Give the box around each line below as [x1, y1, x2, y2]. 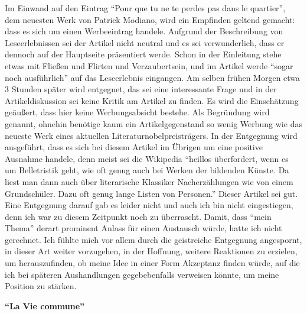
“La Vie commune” [5, 299, 85, 312]
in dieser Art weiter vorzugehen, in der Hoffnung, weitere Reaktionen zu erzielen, [5, 245, 298, 257]
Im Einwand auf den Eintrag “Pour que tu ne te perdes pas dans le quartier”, [5, 2, 286, 14]
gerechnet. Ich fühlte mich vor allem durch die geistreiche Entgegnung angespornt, [5, 233, 302, 245]
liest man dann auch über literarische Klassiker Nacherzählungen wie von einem [5, 175, 293, 187]
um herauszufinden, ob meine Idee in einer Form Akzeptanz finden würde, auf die [5, 257, 300, 269]
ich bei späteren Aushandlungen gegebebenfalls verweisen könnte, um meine [5, 268, 279, 280]
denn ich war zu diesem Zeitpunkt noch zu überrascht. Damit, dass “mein [5, 210, 272, 222]
